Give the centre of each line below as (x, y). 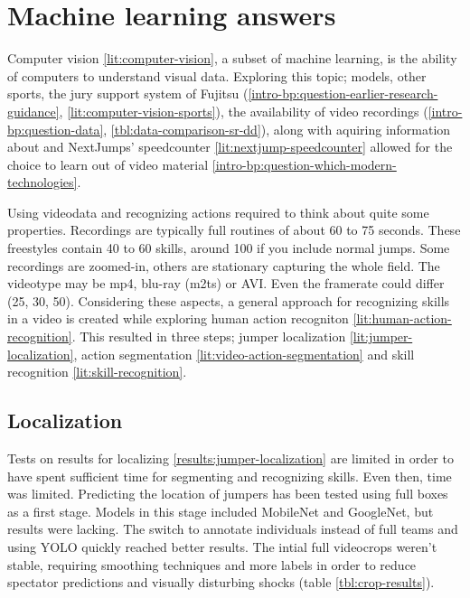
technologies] (42, 182)
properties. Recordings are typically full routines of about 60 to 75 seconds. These (234, 230)
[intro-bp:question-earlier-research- (343, 93)
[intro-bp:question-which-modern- (304, 164)
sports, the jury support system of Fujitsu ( (128, 93)
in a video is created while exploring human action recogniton (178, 318)
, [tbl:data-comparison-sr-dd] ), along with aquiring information (277, 129)
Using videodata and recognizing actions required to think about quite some (218, 212)
